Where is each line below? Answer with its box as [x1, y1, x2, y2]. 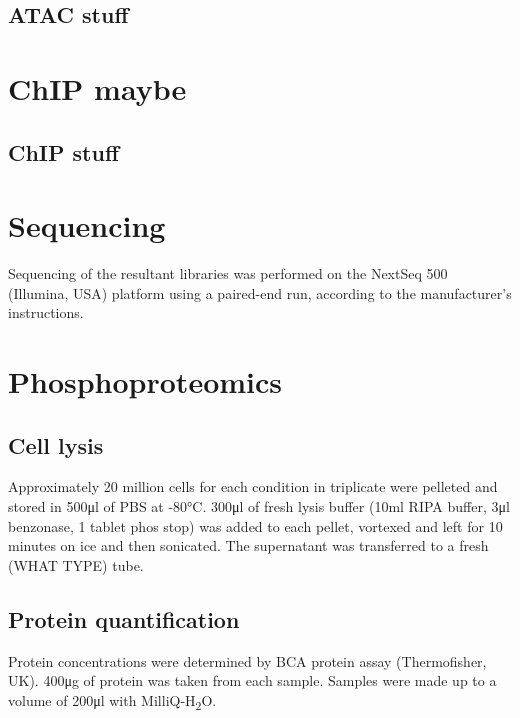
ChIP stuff [8, 136, 120, 167]
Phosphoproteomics [8, 361, 283, 402]
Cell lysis [8, 429, 104, 460]
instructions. [8, 302, 84, 323]
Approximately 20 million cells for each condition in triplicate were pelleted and [8, 476, 498, 497]
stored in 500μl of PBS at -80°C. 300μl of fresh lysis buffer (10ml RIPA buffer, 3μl [8, 496, 510, 517]
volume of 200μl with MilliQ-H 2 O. [8, 689, 217, 713]
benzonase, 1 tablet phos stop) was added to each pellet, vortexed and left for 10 [8, 515, 503, 536]
